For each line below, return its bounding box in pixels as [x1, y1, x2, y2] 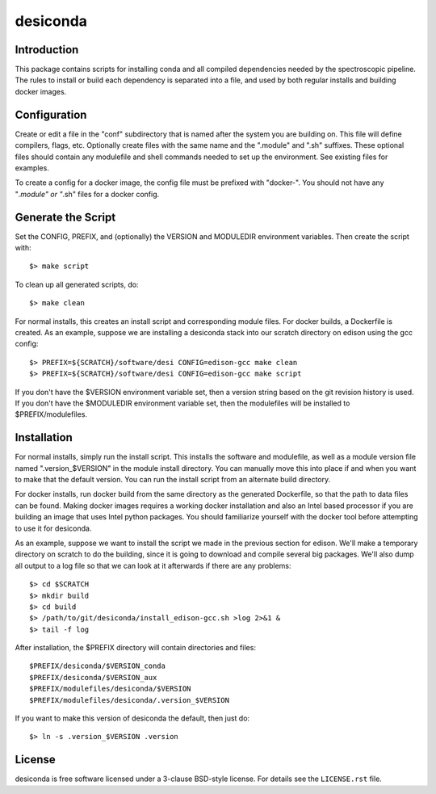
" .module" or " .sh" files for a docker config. [15, 189, 160, 199]
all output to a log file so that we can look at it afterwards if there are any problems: [15, 561, 291, 570]
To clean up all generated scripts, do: [15, 279, 139, 289]
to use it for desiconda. [15, 523, 92, 533]
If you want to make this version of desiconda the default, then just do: [15, 713, 250, 723]
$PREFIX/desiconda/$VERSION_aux [29, 673, 157, 682]
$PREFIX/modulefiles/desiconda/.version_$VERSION [29, 695, 230, 704]
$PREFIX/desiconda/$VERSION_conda [29, 662, 166, 670]
